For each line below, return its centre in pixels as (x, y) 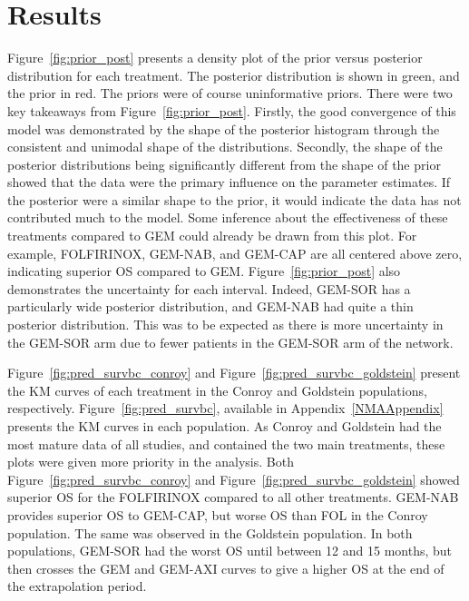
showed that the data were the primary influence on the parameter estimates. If (229, 182)
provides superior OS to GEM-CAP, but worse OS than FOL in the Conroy (218, 514)
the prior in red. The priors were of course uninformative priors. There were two (230, 93)
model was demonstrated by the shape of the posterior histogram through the (224, 128)
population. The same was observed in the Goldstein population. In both (210, 532)
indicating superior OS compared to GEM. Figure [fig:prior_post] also (204, 271)
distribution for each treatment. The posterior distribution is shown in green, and (234, 75)
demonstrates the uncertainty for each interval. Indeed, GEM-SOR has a (209, 288)
